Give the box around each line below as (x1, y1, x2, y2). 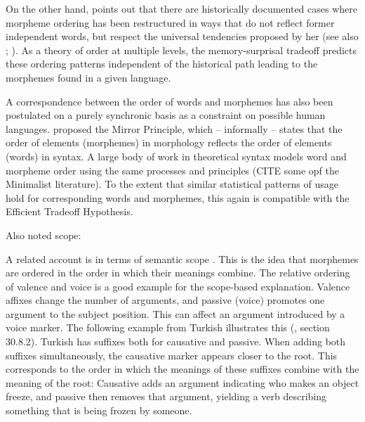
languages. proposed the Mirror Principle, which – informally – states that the (6, 121, 343, 136)
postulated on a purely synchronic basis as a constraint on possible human (6, 108, 326, 122)
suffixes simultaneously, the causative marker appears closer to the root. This (6, 347, 338, 362)
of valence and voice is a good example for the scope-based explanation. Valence (6, 279, 350, 293)
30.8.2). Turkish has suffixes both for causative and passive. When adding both (6, 334, 346, 349)
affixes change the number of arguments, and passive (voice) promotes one (6, 293, 325, 307)
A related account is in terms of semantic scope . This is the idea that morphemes (6, 251, 359, 266)
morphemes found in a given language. (6, 70, 171, 84)
